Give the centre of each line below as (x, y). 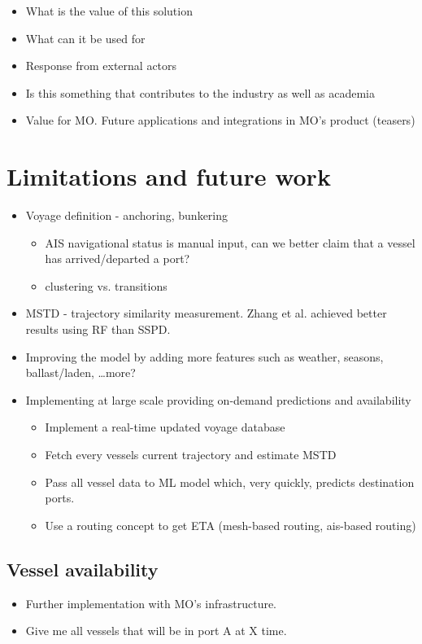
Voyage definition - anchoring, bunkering (127, 215)
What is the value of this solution (109, 11)
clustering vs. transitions (106, 285)
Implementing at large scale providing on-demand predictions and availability (218, 399)
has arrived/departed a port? (117, 258)
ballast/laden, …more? (80, 372)
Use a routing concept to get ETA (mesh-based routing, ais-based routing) (231, 525)
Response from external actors (101, 66)
